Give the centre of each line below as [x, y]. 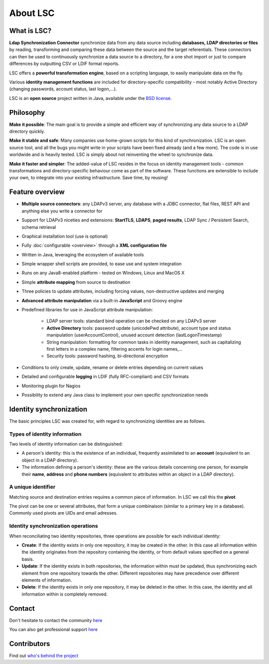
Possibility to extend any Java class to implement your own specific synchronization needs [115, 395]
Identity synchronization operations [54, 526]
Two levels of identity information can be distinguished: [66, 444]
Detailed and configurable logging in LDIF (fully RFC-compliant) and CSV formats [105, 377]
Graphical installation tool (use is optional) [65, 236]
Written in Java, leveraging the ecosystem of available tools [83, 254]
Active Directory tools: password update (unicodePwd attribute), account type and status [139, 328]
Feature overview [37, 192]
